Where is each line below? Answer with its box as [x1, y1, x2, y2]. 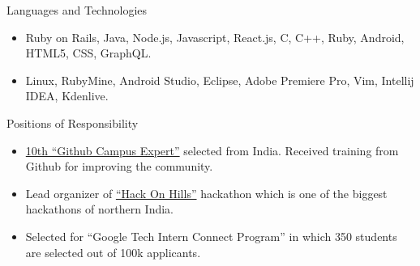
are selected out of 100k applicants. [25, 243, 201, 260]
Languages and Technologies [6, 2, 148, 18]
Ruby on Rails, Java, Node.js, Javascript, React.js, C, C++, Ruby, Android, [25, 28, 405, 45]
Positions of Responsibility [6, 114, 139, 131]
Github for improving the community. [25, 158, 213, 175]
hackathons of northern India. [25, 201, 174, 217]
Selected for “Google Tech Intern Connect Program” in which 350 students [25, 227, 397, 244]
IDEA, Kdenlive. [25, 87, 109, 104]
